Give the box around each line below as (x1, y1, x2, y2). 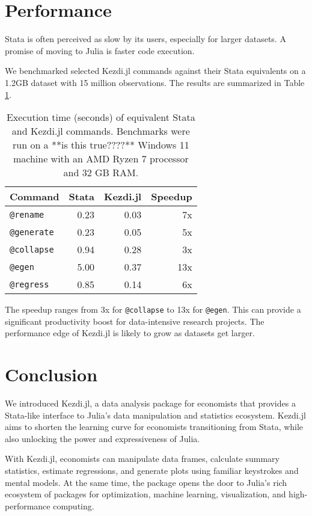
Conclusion (5, 362, 98, 387)
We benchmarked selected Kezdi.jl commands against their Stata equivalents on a (5, 64, 306, 77)
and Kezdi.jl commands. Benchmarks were (11, 124, 190, 138)
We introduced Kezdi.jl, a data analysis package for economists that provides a (5, 397, 296, 410)
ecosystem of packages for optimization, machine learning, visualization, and (5, 488, 286, 500)
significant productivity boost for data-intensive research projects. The (5, 315, 265, 327)
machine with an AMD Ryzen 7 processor (13, 152, 189, 166)
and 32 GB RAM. (63, 165, 139, 180)
